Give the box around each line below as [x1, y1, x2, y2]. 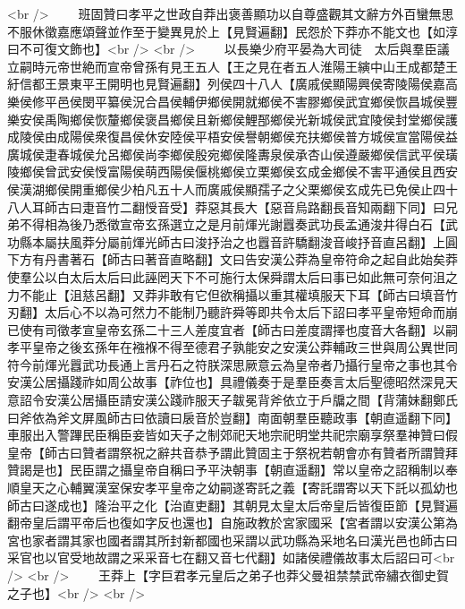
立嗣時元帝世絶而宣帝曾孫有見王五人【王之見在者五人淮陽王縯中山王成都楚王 [7, 56, 458, 75]
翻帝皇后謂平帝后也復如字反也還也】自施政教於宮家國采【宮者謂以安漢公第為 [7, 513, 458, 532]
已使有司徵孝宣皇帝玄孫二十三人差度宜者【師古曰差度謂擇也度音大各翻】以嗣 [7, 320, 458, 339]
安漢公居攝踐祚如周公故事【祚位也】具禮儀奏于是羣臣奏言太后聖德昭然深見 [7, 373, 445, 391]
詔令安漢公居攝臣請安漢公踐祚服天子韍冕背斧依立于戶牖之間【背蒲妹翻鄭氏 [19, 390, 458, 409]
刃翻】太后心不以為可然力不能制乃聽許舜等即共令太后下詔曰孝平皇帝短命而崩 [7, 303, 458, 322]
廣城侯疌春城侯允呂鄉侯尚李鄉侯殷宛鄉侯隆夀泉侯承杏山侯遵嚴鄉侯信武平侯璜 [7, 144, 458, 163]
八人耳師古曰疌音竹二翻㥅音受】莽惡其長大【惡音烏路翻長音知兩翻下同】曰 [7, 197, 445, 216]
